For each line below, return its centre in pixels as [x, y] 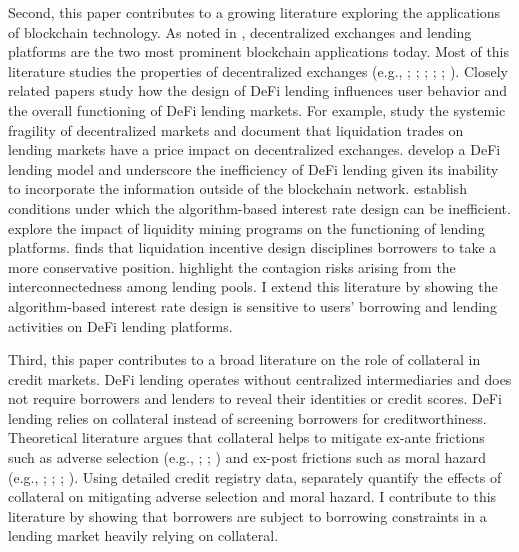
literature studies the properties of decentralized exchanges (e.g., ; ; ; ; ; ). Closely [258, 70]
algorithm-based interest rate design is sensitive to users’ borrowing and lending [252, 305]
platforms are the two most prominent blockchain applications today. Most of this [259, 51]
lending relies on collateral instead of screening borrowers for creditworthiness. [247, 417]
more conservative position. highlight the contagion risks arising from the [232, 266]
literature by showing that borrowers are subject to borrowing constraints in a [247, 515]
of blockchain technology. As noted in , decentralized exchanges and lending [240, 31]
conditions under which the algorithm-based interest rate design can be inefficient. [259, 207]
